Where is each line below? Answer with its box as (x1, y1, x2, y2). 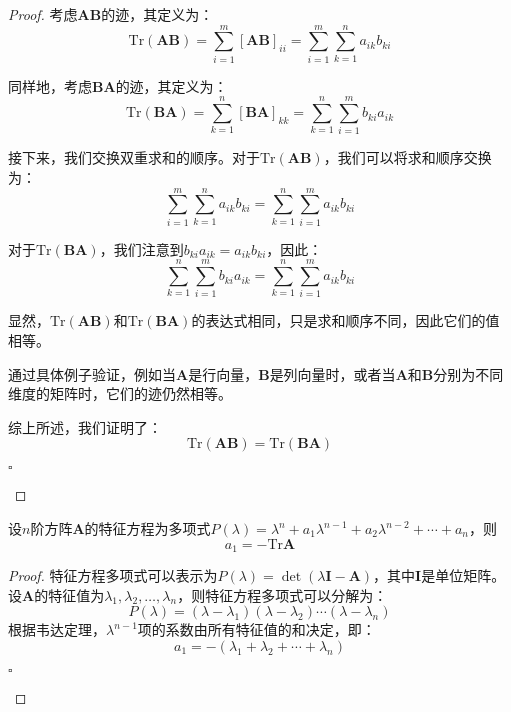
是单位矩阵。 (421, 565, 506, 586)
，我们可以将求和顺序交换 (323, 147, 492, 168)
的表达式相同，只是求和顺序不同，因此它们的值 (191, 310, 500, 331)
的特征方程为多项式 (84, 518, 211, 539)
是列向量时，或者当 (269, 363, 396, 384)
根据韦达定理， (8, 619, 106, 640)
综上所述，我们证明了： (8, 416, 162, 437)
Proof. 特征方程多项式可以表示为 (8, 565, 218, 586)
